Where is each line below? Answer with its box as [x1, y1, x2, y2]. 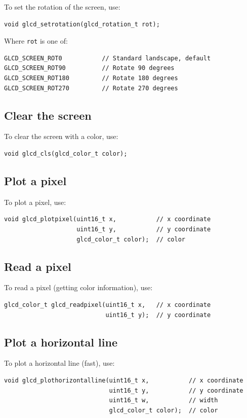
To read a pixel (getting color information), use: [4, 282, 153, 293]
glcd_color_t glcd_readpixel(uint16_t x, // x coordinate [4, 301, 211, 308]
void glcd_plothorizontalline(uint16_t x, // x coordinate [4, 376, 243, 384]
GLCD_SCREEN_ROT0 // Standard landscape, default [4, 54, 211, 62]
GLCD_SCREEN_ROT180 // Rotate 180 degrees [4, 75, 178, 82]
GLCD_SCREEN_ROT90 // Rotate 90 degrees [4, 64, 175, 72]
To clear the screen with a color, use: [4, 131, 118, 142]
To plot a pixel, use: [4, 196, 66, 207]
